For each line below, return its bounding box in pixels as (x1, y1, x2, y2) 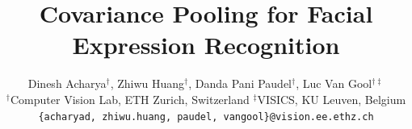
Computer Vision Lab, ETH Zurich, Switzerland (10, 90, 250, 107)
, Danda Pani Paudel (188, 75, 292, 92)
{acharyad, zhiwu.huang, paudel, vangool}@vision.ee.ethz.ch (38, 110, 374, 123)
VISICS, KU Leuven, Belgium (257, 90, 406, 107)
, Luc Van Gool (296, 75, 372, 92)
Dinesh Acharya (27, 75, 107, 92)
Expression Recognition (72, 28, 340, 61)
